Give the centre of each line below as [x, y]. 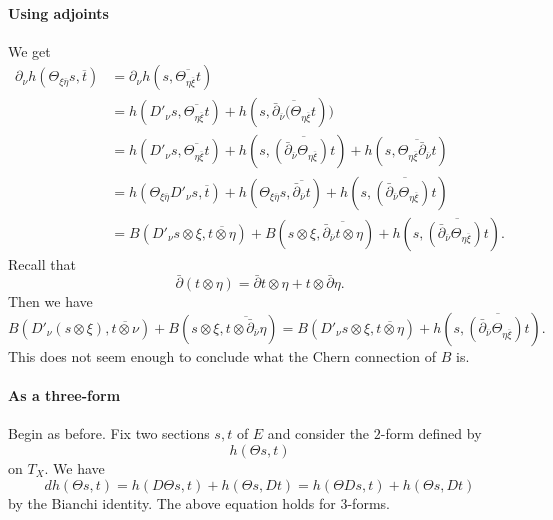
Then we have [50, 301]
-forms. [368, 502]
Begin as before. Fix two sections [109, 433]
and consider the [318, 433]
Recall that [42, 263]
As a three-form [64, 395]
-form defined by [431, 433]
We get [29, 50]
